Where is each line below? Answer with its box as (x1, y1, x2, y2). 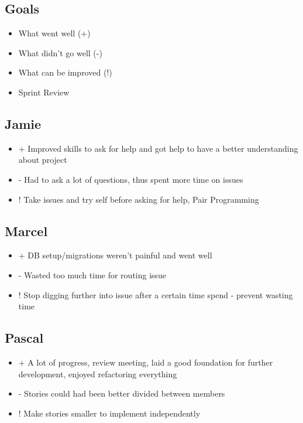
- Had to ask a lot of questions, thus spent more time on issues (18, 173, 243, 185)
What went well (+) (18, 27, 91, 39)
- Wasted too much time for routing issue (18, 268, 167, 281)
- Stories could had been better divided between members (18, 387, 225, 400)
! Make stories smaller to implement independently (18, 407, 201, 419)
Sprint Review (18, 86, 70, 98)
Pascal (5, 329, 44, 347)
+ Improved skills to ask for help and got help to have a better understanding (18, 142, 298, 154)
